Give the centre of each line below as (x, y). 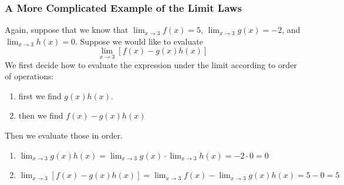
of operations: (29, 76)
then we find (41, 115)
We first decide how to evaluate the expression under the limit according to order (151, 64)
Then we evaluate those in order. (64, 135)
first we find (40, 95)
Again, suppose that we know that (67, 30)
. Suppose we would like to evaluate (139, 41)
